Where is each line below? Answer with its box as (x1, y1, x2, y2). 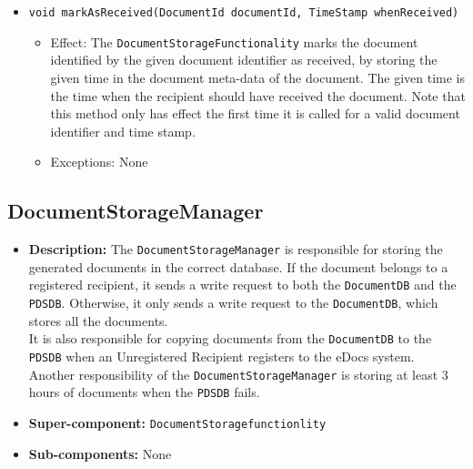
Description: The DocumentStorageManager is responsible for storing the (28, 240, 443, 259)
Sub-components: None (28, 444, 172, 463)
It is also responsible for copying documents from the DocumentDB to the (28, 329, 432, 348)
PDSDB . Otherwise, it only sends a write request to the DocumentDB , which (28, 292, 438, 311)
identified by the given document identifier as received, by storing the (50, 50, 438, 69)
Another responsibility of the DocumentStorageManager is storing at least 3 (28, 364, 448, 383)
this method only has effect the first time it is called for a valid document (50, 104, 460, 123)
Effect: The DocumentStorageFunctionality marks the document (50, 32, 418, 51)
